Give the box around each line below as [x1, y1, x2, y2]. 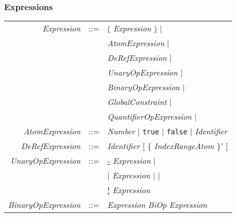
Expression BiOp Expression [107, 199, 207, 211]
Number [107, 125, 135, 137]
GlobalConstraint [107, 96, 167, 108]
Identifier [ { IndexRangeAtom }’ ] [107, 140, 228, 152]
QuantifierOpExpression [107, 111, 192, 123]
